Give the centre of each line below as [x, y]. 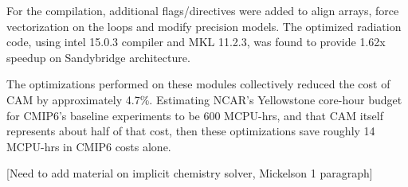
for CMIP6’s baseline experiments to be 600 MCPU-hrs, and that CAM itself [195, 115]
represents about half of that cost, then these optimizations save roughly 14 [191, 131]
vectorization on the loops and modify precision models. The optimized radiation [204, 26]
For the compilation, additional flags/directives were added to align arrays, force [203, 10]
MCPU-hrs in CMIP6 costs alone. [89, 146]
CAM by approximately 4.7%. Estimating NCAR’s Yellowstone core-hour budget [204, 99]
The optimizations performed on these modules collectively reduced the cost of [198, 84]
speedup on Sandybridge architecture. [98, 57]
